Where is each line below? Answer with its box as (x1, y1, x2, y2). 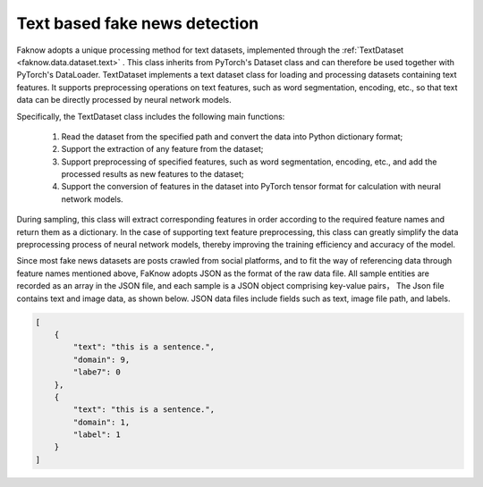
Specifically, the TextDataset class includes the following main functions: (16, 111, 285, 122)
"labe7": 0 (72, 367, 121, 377)
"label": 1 (72, 430, 121, 440)
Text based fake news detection (16, 13, 259, 33)
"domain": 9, (72, 354, 131, 365)
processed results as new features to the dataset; (61, 169, 244, 180)
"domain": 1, (72, 416, 131, 427)
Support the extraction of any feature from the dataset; (61, 144, 264, 155)
